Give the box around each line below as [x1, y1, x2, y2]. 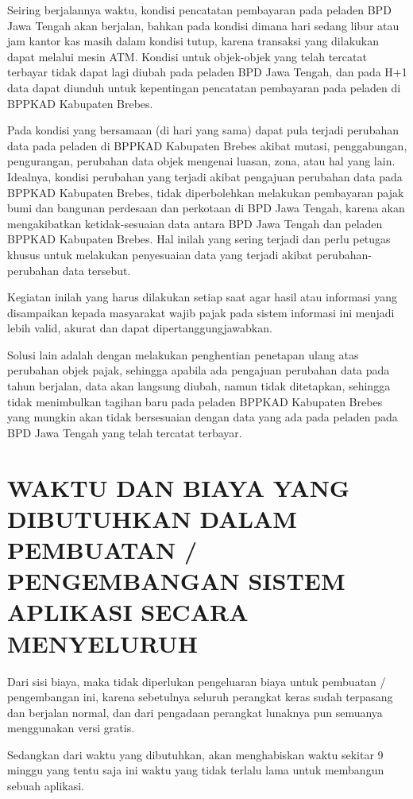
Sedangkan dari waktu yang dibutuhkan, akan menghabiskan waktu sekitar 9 [7, 746, 384, 762]
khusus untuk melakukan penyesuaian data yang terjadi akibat [7, 246, 313, 262]
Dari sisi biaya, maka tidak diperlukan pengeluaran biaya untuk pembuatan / [7, 673, 386, 689]
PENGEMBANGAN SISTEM [7, 564, 345, 597]
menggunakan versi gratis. [7, 719, 135, 736]
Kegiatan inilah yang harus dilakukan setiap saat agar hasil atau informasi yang [7, 289, 397, 305]
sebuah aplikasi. [7, 778, 85, 794]
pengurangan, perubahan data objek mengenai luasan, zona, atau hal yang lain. [7, 153, 396, 169]
